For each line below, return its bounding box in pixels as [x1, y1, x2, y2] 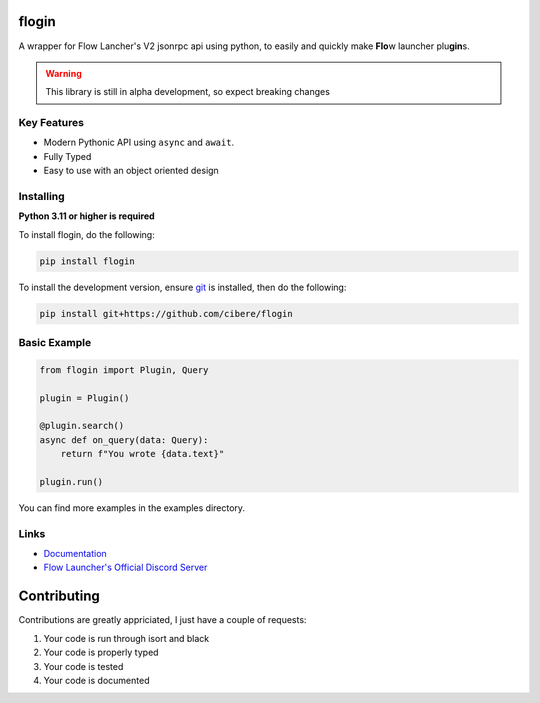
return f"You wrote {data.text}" [60, 448, 225, 460]
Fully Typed [43, 150, 92, 162]
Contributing [18, 588, 100, 605]
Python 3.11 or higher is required [18, 210, 155, 222]
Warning [45, 67, 82, 79]
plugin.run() [39, 476, 104, 487]
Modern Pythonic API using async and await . [43, 136, 235, 149]
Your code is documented [43, 674, 150, 686]
